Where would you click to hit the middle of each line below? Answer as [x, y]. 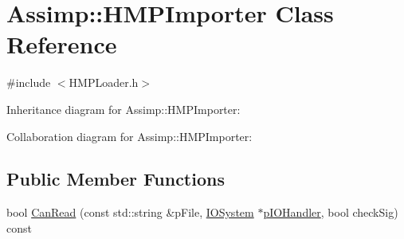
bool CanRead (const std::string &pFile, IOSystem [130, 212]
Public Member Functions [116, 179]
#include [29, 82]
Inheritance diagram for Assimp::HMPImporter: [124, 109]
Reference [62, 44]
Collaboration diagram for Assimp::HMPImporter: [129, 136]
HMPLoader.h [104, 82]
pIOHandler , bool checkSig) [331, 212]
